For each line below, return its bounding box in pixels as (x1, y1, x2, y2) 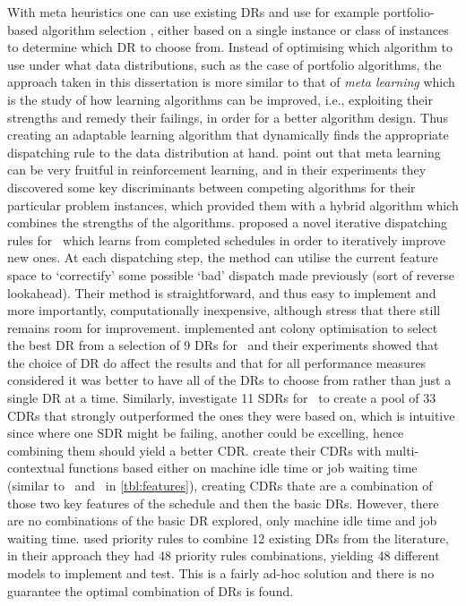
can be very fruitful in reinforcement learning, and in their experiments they (7, 160, 427, 179)
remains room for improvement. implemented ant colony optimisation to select (7, 318, 438, 337)
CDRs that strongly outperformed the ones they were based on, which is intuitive (7, 405, 455, 424)
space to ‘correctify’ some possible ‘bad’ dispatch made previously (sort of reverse (7, 265, 454, 284)
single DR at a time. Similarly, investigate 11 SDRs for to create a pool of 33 (7, 388, 436, 407)
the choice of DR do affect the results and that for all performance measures (7, 353, 427, 371)
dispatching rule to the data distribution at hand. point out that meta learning (7, 142, 441, 161)
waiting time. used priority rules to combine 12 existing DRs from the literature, (7, 528, 449, 547)
